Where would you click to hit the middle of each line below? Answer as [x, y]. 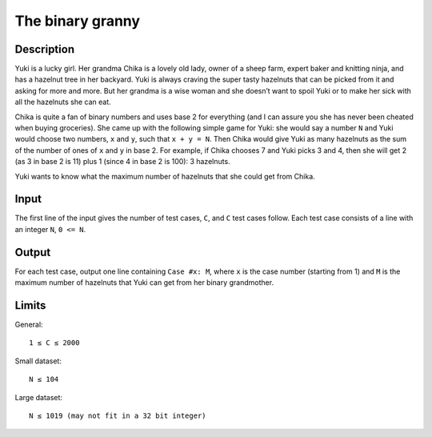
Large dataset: [39, 397]
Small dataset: [38, 361]
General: [29, 325]
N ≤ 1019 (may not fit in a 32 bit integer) [118, 416]
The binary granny [77, 21]
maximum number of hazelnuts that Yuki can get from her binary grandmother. [144, 283]
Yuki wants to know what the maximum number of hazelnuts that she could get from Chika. [165, 176]
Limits [30, 305]
